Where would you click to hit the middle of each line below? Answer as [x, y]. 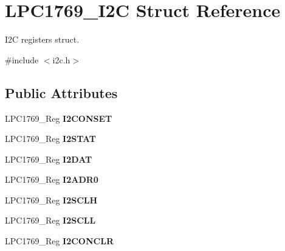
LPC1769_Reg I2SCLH [51, 200]
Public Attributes [61, 92]
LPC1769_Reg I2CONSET [59, 118]
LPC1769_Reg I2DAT [49, 159]
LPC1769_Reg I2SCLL [50, 220]
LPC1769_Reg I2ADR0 [52, 179]
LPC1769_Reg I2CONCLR [59, 241]
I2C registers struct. [42, 39]
